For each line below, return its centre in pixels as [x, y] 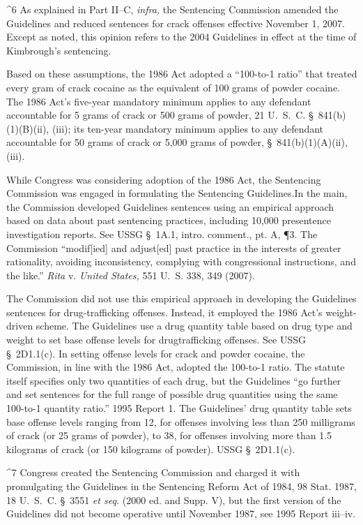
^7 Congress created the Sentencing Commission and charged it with [153, 472]
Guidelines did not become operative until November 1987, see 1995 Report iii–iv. [181, 513]
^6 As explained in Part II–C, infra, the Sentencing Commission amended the [172, 9]
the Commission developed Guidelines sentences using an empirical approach [170, 206]
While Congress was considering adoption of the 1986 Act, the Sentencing [164, 179]
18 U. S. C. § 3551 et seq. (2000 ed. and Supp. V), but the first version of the [174, 500]
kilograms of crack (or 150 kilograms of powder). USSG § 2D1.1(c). [151, 449]
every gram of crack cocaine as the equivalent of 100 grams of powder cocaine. [173, 87]
